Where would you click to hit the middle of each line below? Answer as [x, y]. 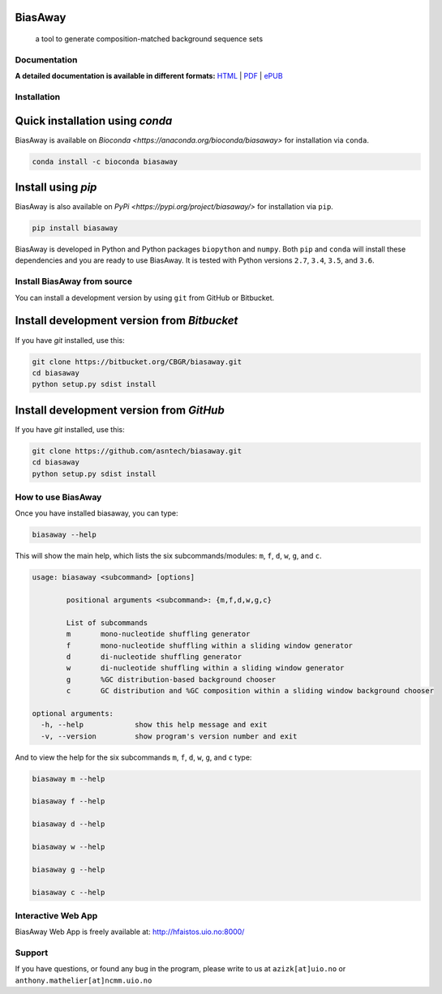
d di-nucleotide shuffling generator [154, 656]
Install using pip [56, 188]
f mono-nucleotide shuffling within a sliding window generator [209, 645]
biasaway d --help [69, 824]
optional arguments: [73, 713]
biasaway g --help [69, 869]
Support [32, 953]
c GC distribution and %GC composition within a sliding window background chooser [250, 691]
